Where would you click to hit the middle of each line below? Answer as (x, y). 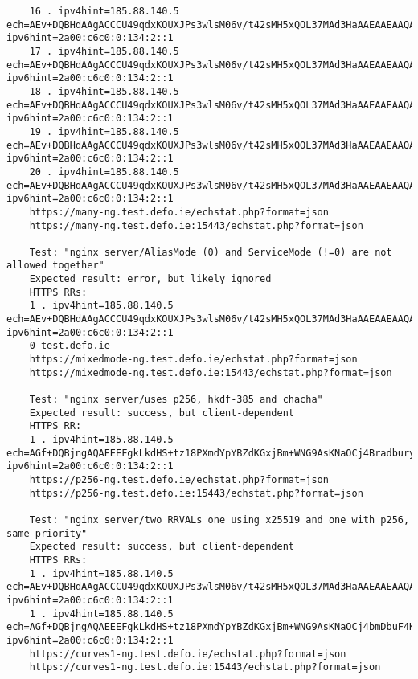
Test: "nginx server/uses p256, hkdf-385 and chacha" (176, 400)
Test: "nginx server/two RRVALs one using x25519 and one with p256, (219, 519)
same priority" (47, 533)
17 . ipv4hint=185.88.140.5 (104, 51)
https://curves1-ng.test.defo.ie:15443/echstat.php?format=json (205, 667)
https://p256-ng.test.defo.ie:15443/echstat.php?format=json (196, 493)
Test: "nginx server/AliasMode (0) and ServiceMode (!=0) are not (211, 252)
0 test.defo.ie (70, 346)
